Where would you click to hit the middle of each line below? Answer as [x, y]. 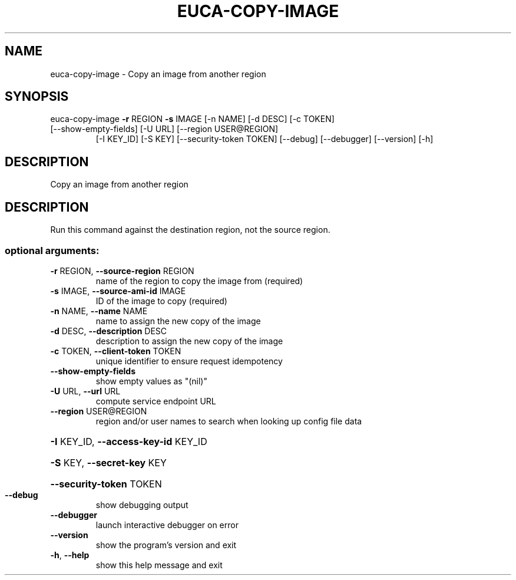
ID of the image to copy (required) [161, 301]
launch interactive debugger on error [167, 525]
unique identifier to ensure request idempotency [189, 361]
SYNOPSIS [37, 97]
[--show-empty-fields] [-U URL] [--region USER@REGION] [164, 129]
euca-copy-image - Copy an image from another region [158, 74]
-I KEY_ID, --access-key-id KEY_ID [129, 441]
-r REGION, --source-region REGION [122, 271]
